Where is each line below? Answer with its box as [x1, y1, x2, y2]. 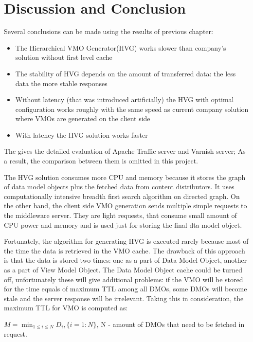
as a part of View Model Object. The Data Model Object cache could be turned [4, 265, 242, 274]
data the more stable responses [15, 78, 108, 88]
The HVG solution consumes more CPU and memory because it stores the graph [4, 172, 246, 182]
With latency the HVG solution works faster [15, 129, 148, 140]
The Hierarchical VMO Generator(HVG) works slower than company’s [15, 42, 226, 53]
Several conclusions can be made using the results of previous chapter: [4, 26, 213, 36]
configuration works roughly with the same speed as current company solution [15, 104, 249, 114]
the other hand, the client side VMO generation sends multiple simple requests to [4, 200, 247, 211]
